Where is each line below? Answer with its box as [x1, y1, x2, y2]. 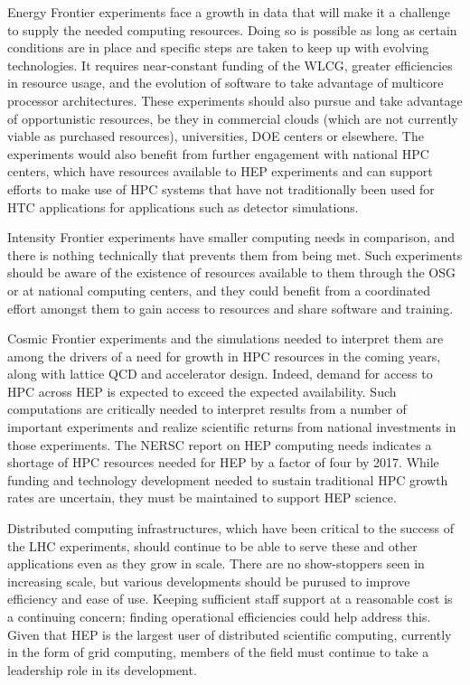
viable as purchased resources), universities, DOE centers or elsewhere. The [7, 127, 424, 145]
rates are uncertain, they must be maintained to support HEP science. [7, 488, 397, 507]
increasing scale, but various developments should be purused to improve [7, 571, 410, 590]
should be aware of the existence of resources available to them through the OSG [7, 263, 456, 282]
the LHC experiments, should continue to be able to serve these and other [7, 536, 418, 555]
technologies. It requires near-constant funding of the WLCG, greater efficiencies [7, 55, 453, 74]
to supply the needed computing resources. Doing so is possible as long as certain [7, 20, 457, 39]
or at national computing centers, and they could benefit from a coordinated [7, 280, 431, 299]
